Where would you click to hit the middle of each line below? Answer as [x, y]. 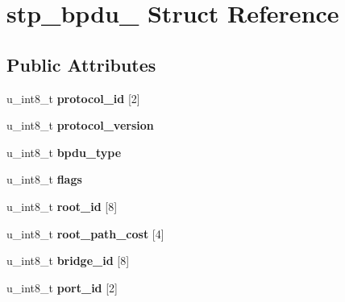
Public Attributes [81, 64]
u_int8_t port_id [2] [62, 287]
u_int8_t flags [44, 179]
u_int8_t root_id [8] [62, 206]
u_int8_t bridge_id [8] [68, 261]
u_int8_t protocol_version [80, 125]
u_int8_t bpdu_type [64, 152]
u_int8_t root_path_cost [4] [85, 233]
